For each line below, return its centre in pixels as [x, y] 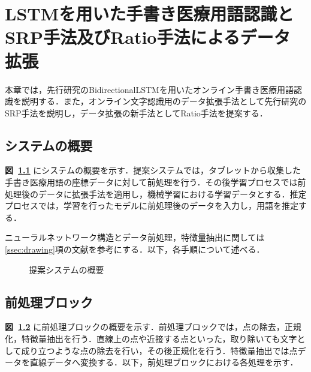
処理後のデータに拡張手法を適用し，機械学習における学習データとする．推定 [156, 193]
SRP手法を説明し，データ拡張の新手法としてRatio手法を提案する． [136, 112]
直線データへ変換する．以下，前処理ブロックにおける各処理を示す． [164, 362]
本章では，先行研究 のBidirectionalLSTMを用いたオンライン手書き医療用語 [149, 89]
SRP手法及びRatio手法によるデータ [148, 37]
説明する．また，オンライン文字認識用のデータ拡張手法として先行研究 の [164, 101]
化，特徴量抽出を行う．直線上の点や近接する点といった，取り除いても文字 [151, 339]
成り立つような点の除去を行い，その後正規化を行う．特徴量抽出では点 [159, 350]
